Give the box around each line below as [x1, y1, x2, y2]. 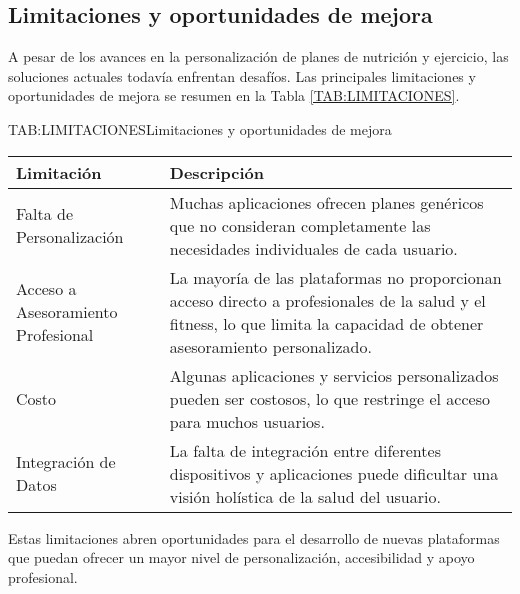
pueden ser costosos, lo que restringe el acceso [169, 386, 490, 410]
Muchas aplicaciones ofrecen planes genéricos [169, 190, 484, 214]
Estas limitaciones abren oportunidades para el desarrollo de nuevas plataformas [8, 527, 500, 548]
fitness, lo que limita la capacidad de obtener [169, 311, 484, 335]
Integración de [16, 450, 116, 474]
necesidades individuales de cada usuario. [169, 236, 458, 260]
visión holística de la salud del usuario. [169, 484, 441, 508]
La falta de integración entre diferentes [169, 438, 441, 462]
